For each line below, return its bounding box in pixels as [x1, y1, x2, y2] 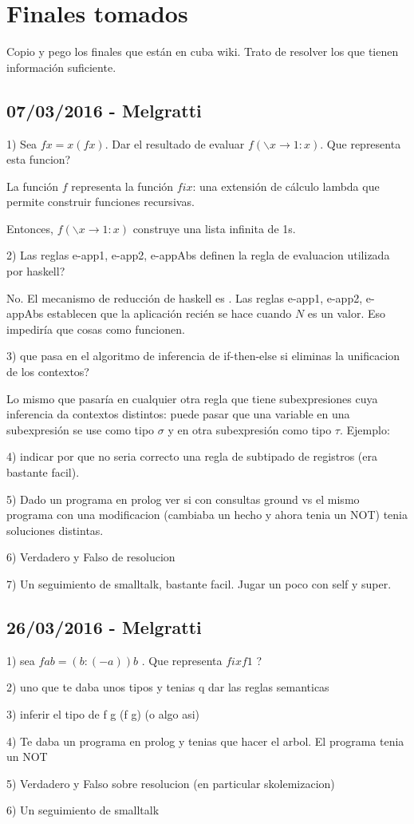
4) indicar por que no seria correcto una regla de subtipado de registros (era [6, 448, 377, 465]
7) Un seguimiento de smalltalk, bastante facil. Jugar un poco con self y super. [6, 575, 392, 592]
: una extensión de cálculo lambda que [192, 177, 380, 194]
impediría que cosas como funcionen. [6, 320, 185, 337]
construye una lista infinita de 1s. [132, 220, 296, 236]
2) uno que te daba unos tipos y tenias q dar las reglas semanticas [6, 679, 329, 695]
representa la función [71, 177, 174, 194]
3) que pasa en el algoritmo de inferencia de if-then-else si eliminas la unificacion [6, 347, 400, 364]
